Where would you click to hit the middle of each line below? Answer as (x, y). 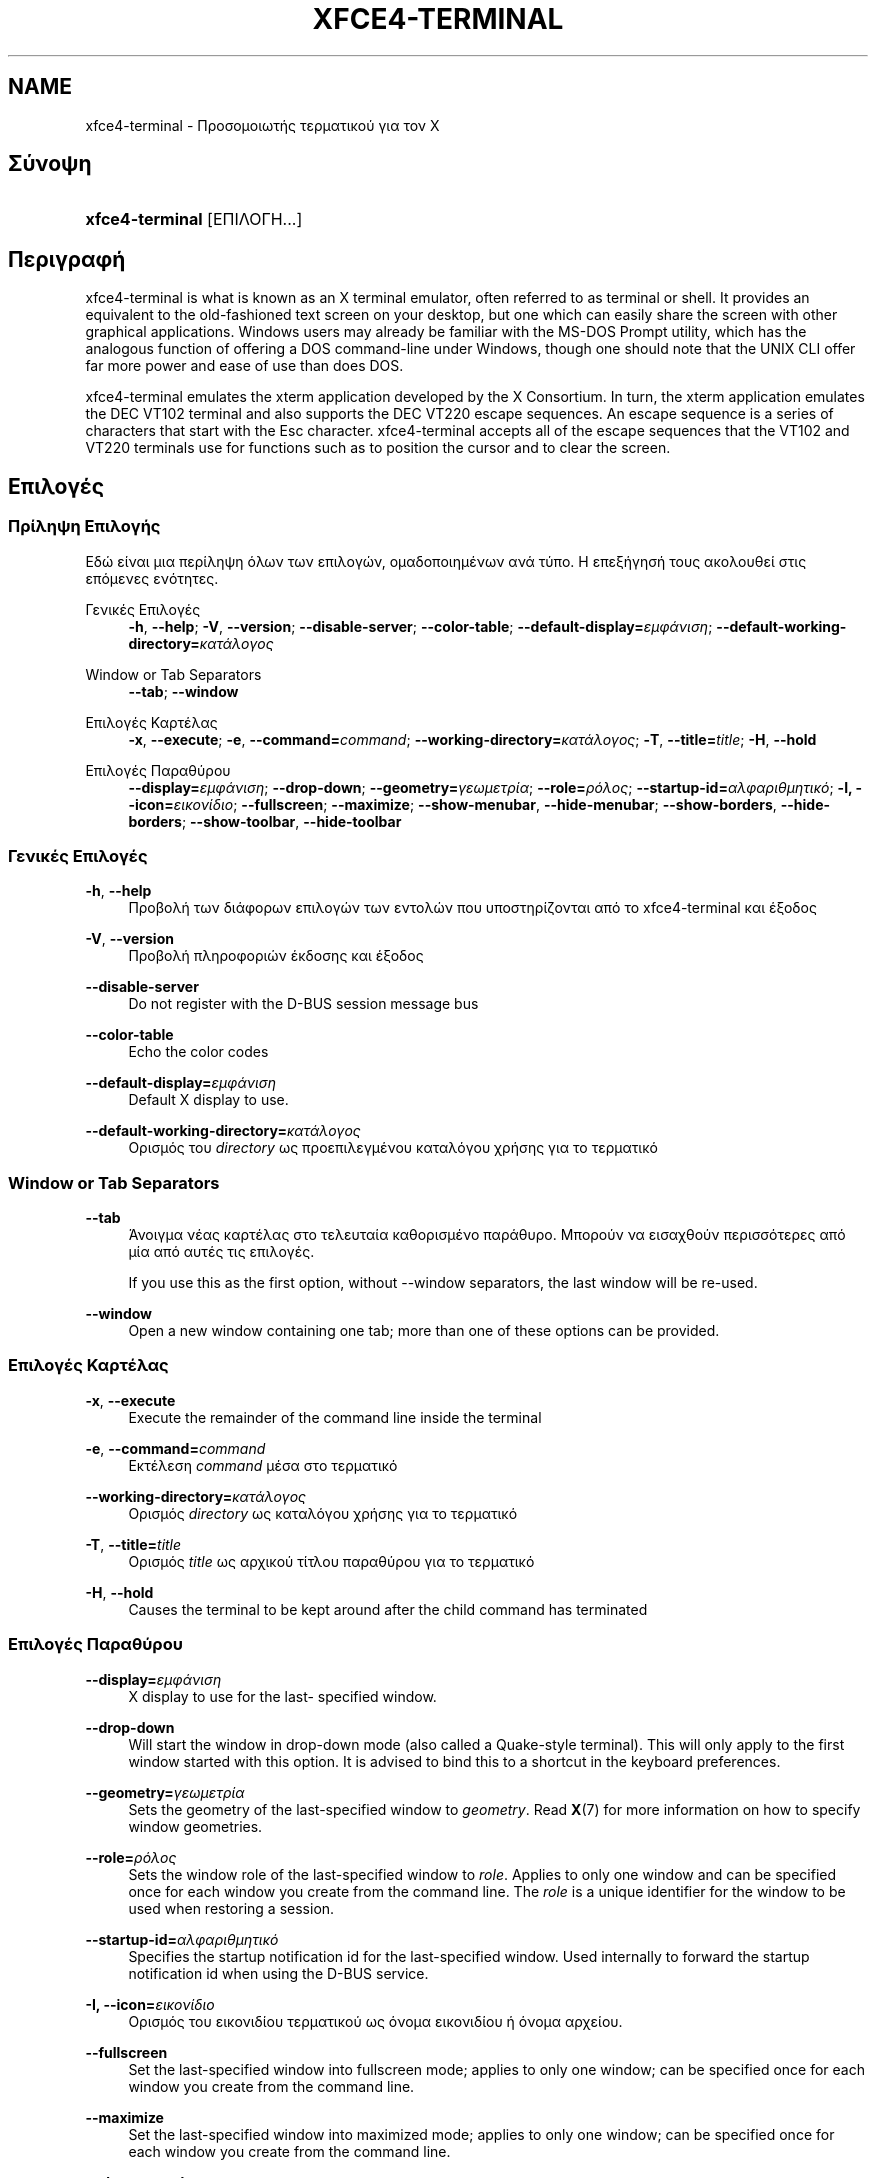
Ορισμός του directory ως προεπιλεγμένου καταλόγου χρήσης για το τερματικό (393, 1148)
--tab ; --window (183, 691)
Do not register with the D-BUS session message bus (303, 1004)
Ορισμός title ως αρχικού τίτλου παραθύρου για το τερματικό (331, 1561)
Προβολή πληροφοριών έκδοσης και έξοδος (276, 956)
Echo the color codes (198, 1052)
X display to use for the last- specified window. (282, 1696)
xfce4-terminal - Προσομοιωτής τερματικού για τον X (262, 125)
